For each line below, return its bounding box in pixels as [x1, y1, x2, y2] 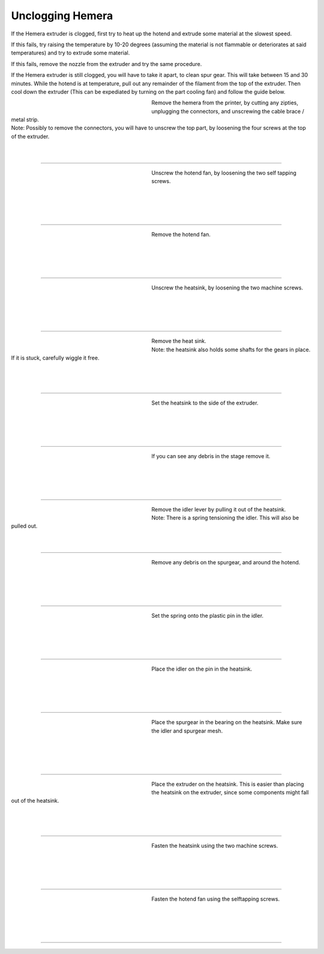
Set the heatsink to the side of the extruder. [151, 399, 259, 406]
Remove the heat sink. [151, 337, 206, 345]
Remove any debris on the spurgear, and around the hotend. [151, 559, 301, 566]
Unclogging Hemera [11, 9, 113, 22]
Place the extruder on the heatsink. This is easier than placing [151, 780, 304, 788]
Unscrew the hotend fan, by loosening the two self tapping [151, 169, 297, 177]
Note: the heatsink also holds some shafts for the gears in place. [151, 346, 311, 353]
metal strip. [11, 116, 39, 123]
